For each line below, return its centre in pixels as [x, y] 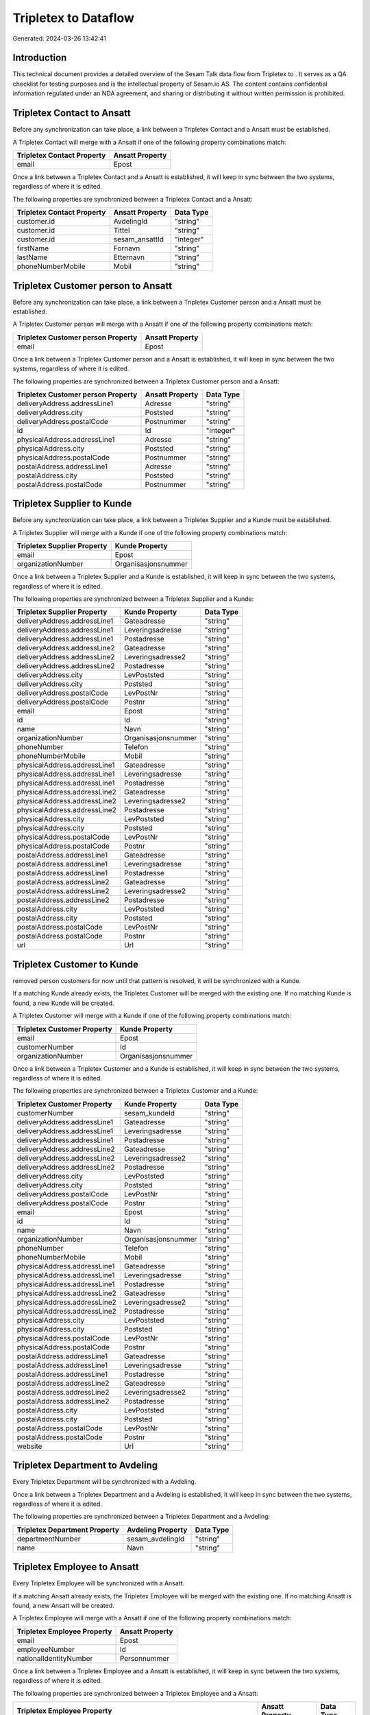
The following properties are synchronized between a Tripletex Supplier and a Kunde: [133, 599]
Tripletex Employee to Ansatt [76, 1567]
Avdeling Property [157, 1530]
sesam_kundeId [149, 1113]
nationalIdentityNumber [55, 1658]
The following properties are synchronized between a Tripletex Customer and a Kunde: [135, 1091]
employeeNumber [46, 1649]
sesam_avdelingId [156, 1539]
